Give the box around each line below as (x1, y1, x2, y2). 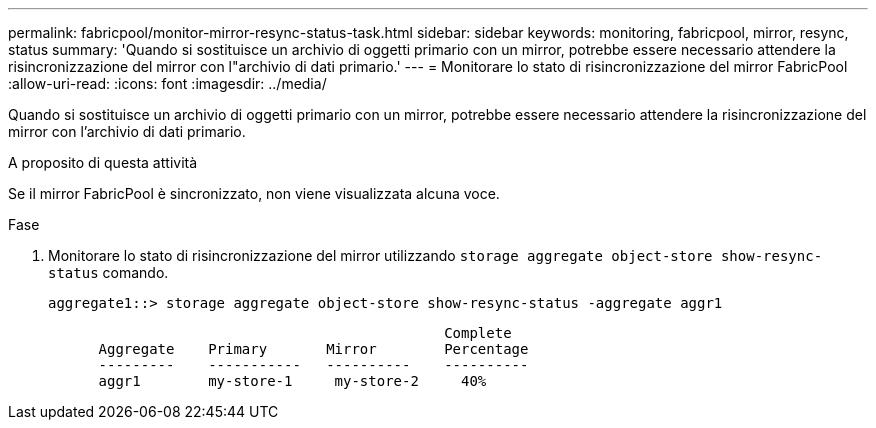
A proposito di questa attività (8, 154, 198, 171)
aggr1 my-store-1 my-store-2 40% (98, 373, 487, 389)
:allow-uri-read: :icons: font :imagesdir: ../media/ (8, 75, 327, 92)
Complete (444, 325, 512, 341)
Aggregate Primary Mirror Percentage (98, 341, 529, 357)
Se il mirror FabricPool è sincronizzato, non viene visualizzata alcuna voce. (8, 185, 500, 202)
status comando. (48, 264, 169, 281)
